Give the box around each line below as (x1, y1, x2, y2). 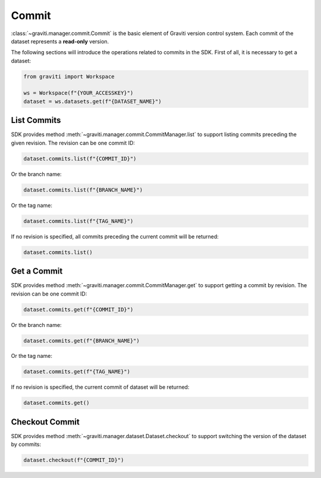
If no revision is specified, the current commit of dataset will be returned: (11, 383, 190, 391)
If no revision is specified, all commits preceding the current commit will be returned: (11, 232, 219, 240)
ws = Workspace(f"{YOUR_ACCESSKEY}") (23, 90, 134, 96)
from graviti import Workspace (23, 73, 115, 80)
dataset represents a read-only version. (11, 37, 109, 45)
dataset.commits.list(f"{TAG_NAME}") (23, 218, 134, 224)
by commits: (11, 441, 42, 448)
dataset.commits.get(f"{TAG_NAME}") (23, 369, 131, 375)
